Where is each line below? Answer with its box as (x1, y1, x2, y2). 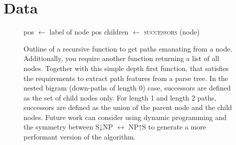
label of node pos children (49, 26, 129, 37)
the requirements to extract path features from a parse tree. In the (24, 72, 228, 83)
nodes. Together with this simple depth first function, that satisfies (24, 62, 229, 73)
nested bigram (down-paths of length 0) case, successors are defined (24, 82, 231, 93)
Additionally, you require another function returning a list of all (24, 53, 219, 63)
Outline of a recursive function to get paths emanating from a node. (24, 43, 232, 53)
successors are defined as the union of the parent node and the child (24, 102, 232, 112)
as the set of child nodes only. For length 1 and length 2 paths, (24, 92, 216, 102)
